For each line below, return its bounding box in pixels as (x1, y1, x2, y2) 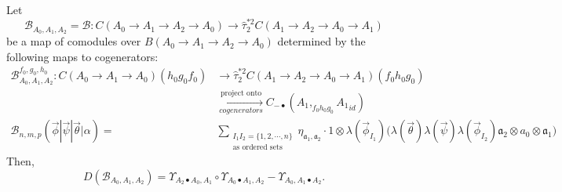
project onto (221, 89, 262, 98)
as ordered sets (232, 143, 283, 151)
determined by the (277, 33, 366, 49)
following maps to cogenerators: (6, 48, 159, 64)
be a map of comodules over (6, 33, 141, 49)
